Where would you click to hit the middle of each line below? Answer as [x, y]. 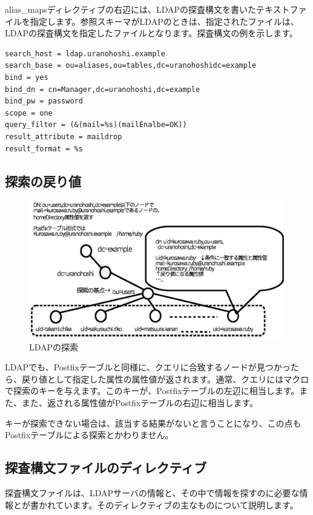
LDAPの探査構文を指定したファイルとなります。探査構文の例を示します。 [151, 33]
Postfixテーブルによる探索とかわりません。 [89, 435]
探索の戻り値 [43, 181]
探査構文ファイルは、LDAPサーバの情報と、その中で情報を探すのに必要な [152, 493]
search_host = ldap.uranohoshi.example [85, 54]
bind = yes [27, 77]
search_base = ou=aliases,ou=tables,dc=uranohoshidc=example [131, 66]
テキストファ [282, 9]
